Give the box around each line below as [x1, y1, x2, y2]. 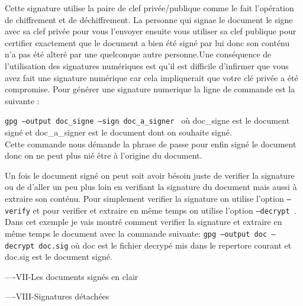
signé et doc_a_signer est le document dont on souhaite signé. [5, 126, 232, 138]
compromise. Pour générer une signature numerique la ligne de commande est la [5, 83, 295, 95]
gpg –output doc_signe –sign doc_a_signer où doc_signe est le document [5, 114, 290, 127]
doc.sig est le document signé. [5, 250, 112, 263]
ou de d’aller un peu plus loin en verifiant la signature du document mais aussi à [5, 181, 297, 193]
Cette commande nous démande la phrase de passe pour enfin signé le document [5, 137, 296, 150]
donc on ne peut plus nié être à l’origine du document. [5, 149, 202, 162]
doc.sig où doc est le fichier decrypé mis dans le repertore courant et [38, 239, 292, 251]
